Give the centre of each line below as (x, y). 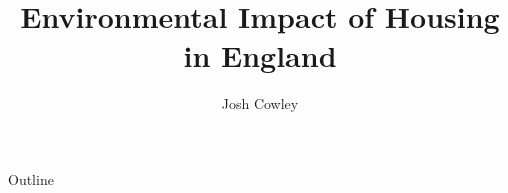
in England (260, 55)
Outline (31, 178)
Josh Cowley (260, 103)
